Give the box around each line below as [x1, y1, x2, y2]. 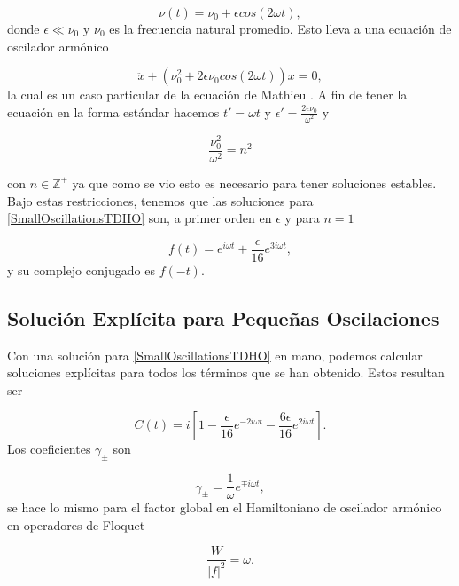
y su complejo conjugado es [7, 260, 155, 279]
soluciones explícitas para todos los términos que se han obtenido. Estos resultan [7, 363, 445, 382]
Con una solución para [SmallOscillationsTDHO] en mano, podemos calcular [7, 345, 423, 364]
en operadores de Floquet [7, 515, 145, 534]
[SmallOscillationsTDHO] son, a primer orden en [7, 209, 272, 227]
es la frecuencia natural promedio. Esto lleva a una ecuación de [109, 20, 452, 37]
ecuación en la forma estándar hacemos [7, 102, 220, 121]
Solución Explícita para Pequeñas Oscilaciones [7, 304, 440, 331]
